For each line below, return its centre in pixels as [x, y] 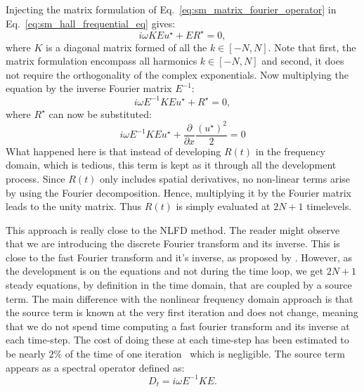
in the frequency [291, 151]
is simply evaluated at [223, 206]
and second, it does [303, 61]
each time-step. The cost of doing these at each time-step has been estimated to [177, 340]
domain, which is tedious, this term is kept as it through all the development [171, 165]
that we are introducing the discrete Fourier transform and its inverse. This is [173, 243]
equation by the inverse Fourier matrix [89, 88]
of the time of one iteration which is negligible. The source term [205, 354]
